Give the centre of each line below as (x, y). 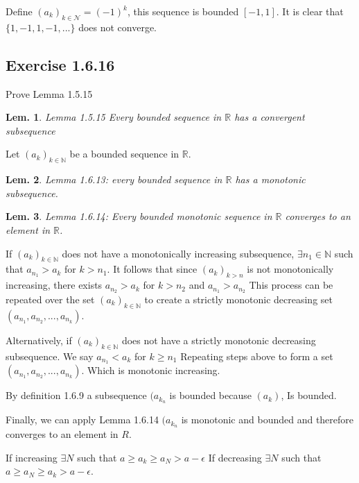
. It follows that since (152, 269)
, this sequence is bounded (183, 11)
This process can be (291, 285)
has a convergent (270, 117)
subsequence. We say (50, 356)
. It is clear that (310, 11)
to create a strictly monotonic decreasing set (238, 299)
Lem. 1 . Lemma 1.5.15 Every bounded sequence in (114, 117)
